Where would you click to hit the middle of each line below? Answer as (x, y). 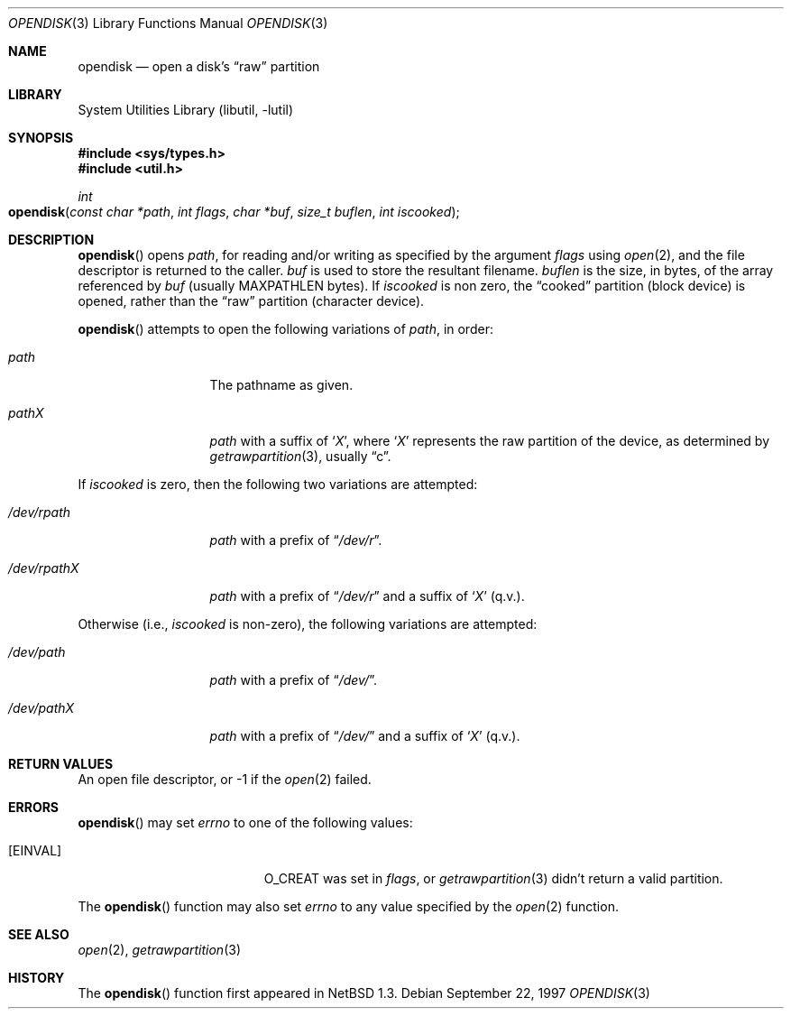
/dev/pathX (41, 708)
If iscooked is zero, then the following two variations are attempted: (278, 484)
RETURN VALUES (61, 764)
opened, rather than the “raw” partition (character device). (251, 301)
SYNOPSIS (41, 138)
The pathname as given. (281, 385)
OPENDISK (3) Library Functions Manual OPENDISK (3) (168, 23)
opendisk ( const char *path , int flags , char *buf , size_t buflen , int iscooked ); (234, 212)
